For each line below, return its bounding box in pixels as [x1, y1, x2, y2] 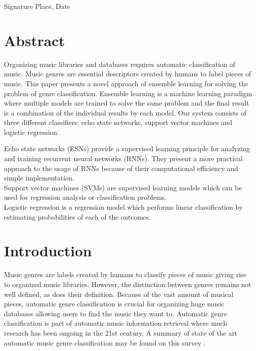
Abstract [4, 30, 65, 50]
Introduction [4, 240, 92, 261]
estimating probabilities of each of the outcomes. [4, 211, 151, 222]
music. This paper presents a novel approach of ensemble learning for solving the [4, 78, 249, 88]
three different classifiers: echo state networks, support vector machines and [4, 117, 232, 127]
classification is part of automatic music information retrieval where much [4, 318, 227, 328]
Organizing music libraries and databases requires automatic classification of [4, 58, 235, 69]
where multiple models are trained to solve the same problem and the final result [4, 98, 249, 108]
